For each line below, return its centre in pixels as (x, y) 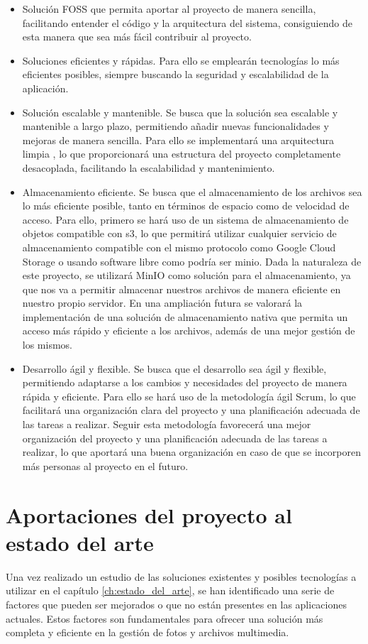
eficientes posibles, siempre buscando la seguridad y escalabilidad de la (175, 74)
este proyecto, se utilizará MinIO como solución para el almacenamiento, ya (186, 275)
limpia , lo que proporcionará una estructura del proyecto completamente (182, 154)
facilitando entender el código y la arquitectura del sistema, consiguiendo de (187, 22)
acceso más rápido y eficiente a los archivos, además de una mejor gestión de (189, 331)
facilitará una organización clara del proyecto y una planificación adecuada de (191, 410)
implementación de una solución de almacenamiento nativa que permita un (185, 316)
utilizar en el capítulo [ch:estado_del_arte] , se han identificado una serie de (170, 590)
